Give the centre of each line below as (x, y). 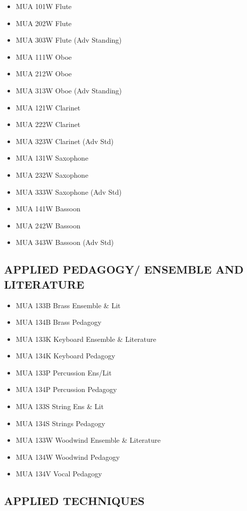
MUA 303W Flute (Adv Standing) (69, 40)
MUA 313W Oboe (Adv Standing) (69, 90)
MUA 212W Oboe (44, 74)
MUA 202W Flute (44, 23)
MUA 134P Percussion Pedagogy (66, 389)
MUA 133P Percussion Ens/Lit (64, 372)
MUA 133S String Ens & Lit (60, 406)
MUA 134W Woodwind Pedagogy (68, 457)
